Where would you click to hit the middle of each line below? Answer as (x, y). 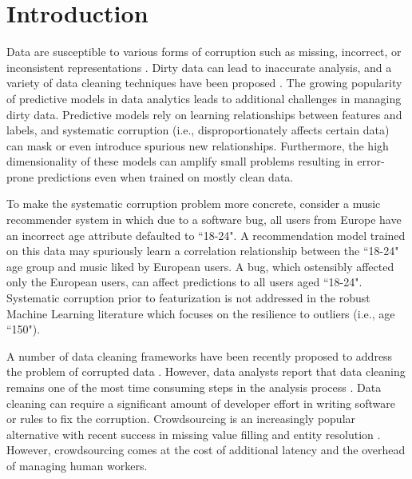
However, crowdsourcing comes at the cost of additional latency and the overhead (206, 450)
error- (371, 161)
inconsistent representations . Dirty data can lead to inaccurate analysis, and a (199, 67)
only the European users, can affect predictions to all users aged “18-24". (184, 282)
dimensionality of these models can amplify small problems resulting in (180, 161)
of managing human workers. (77, 465)
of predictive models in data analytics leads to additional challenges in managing (204, 98)
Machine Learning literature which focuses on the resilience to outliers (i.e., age (201, 313)
